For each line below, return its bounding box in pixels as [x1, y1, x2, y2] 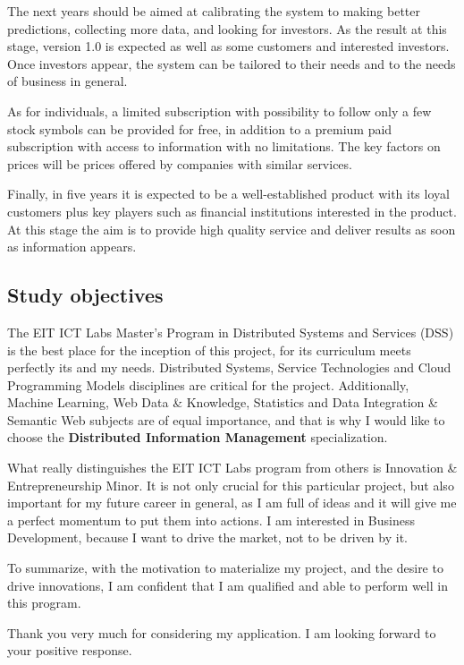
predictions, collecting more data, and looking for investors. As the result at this [7, 19, 447, 38]
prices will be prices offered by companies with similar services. [7, 154, 352, 173]
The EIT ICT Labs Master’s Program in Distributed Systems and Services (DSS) [7, 322, 454, 341]
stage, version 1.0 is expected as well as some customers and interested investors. [7, 37, 450, 55]
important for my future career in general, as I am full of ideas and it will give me [7, 493, 457, 512]
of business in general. [7, 72, 128, 90]
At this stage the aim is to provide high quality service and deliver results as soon [7, 219, 456, 238]
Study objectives [7, 281, 164, 309]
